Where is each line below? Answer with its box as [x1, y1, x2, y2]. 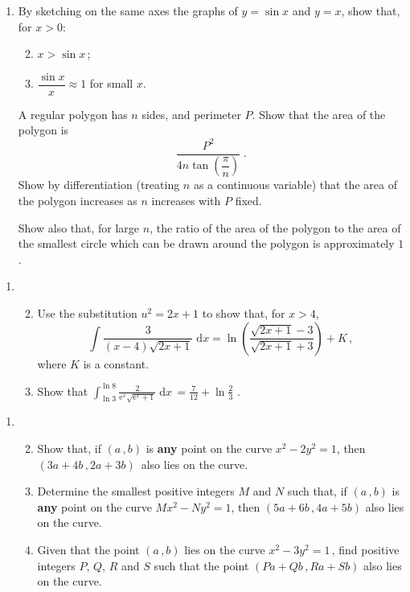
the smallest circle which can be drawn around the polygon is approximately [18, 235, 395, 252]
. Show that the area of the [252, 105, 386, 122]
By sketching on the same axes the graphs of [18, 2, 238, 18]
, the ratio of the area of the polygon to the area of [150, 219, 401, 236]
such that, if [287, 483, 347, 499]
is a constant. [83, 355, 150, 372]
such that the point [154, 557, 249, 573]
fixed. [235, 192, 262, 209]
